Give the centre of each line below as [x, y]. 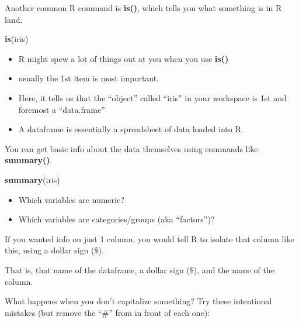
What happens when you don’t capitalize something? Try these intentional [138, 301]
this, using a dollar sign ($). [54, 250]
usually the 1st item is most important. [89, 78]
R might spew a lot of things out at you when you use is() [124, 58]
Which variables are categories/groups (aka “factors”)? [117, 219]
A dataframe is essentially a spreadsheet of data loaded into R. [131, 129]
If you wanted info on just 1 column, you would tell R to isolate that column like [149, 238]
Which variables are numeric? [71, 199]
